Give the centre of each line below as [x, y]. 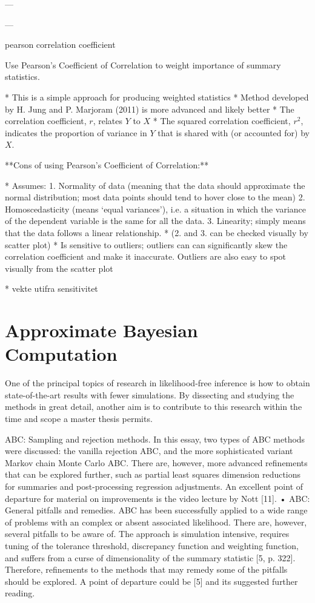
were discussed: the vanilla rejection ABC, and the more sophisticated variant [149, 451]
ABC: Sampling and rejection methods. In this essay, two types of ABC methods [155, 439]
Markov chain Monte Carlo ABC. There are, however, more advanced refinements [156, 462]
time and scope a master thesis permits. [79, 418]
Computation [61, 354]
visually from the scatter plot [59, 268]
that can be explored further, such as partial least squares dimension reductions [153, 474]
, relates [108, 121]
